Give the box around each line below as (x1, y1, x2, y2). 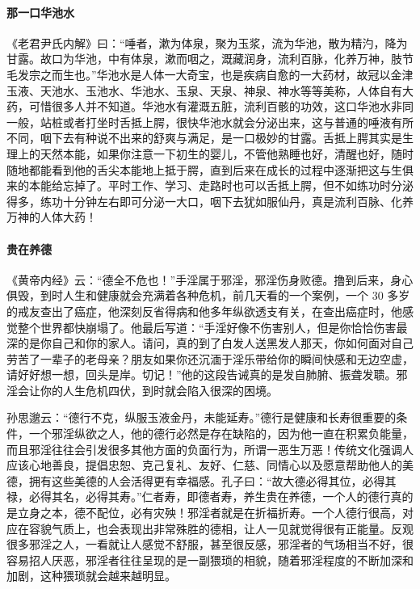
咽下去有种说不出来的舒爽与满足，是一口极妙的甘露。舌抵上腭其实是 (40, 129, 402, 146)
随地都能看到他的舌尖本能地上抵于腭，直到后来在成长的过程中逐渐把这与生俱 (6, 161, 414, 178)
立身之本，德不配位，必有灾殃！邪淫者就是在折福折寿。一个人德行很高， (17, 504, 402, 521)
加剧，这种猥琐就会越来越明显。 (6, 567, 176, 584)
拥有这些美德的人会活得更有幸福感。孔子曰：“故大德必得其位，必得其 (28, 472, 397, 489)
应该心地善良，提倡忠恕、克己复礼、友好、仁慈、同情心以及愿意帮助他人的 (6, 456, 402, 473)
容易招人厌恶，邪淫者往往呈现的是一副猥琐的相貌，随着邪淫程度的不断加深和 (6, 551, 414, 568)
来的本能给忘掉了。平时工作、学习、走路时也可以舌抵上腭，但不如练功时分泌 (6, 177, 414, 194)
